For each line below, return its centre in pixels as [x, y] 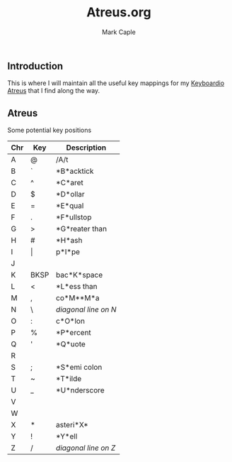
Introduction [35, 66]
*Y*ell [66, 436]
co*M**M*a [77, 298]
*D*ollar [70, 194]
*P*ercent [74, 333]
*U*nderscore [80, 390]
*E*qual [70, 206]
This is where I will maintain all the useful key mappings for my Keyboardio [116, 83]
